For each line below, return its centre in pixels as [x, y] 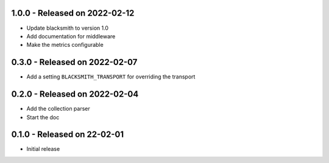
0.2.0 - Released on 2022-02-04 [75, 94]
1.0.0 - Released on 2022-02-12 [73, 13]
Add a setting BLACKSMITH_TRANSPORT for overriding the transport [111, 77]
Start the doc [43, 117]
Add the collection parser [58, 109]
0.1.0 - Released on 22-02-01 [68, 135]
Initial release [43, 149]
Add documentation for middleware [71, 36]
